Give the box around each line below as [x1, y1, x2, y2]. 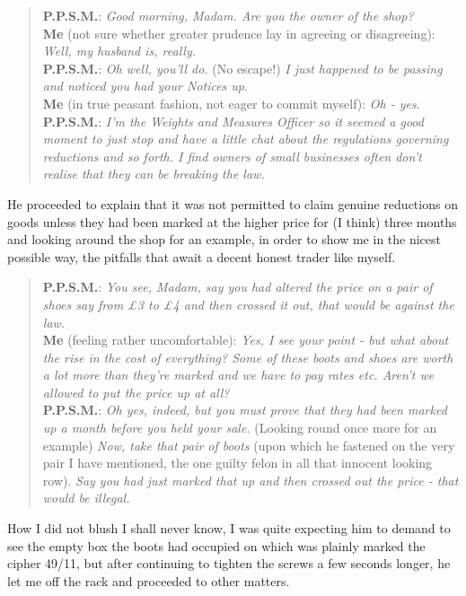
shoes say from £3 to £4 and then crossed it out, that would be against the [42, 294, 454, 313]
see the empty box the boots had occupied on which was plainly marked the [7, 536, 426, 555]
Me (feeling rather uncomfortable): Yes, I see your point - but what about [42, 330, 449, 349]
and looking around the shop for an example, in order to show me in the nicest [7, 230, 442, 249]
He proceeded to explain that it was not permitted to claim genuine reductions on [7, 194, 458, 213]
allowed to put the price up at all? [42, 382, 230, 401]
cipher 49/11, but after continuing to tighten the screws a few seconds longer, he [7, 554, 451, 573]
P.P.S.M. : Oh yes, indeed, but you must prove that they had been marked [42, 400, 447, 419]
